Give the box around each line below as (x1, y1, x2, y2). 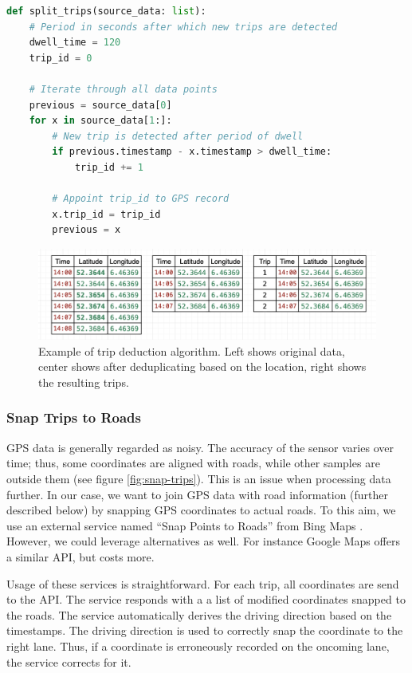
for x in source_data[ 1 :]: (29, 115, 172, 127)
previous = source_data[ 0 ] (29, 99, 172, 111)
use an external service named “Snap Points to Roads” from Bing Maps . (6, 517, 363, 533)
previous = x (52, 224, 121, 236)
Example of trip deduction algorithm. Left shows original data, (38, 342, 345, 359)
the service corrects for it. (6, 653, 131, 670)
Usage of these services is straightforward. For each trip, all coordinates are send (6, 575, 399, 592)
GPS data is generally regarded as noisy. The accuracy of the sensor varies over (6, 439, 394, 455)
